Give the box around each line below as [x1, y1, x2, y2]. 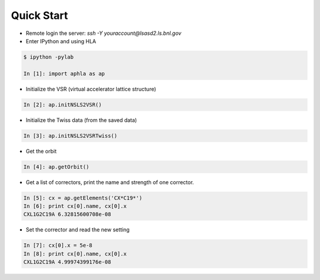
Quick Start [11, 9, 68, 22]
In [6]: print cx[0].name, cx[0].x [23, 202, 127, 210]
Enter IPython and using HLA [25, 37, 97, 44]
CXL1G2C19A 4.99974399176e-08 [23, 259, 111, 266]
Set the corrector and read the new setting [25, 226, 130, 233]
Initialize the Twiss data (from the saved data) [25, 116, 137, 124]
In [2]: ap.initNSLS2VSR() [23, 101, 102, 108]
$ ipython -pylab [23, 53, 74, 60]
